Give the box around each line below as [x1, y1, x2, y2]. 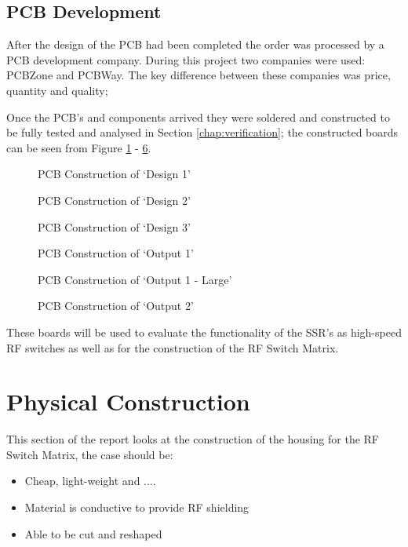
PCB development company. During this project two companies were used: [6, 51, 366, 67]
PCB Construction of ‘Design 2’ [38, 191, 191, 208]
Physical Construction [6, 385, 250, 418]
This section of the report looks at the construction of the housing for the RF [6, 431, 379, 447]
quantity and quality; [6, 82, 108, 98]
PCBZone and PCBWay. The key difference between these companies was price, [6, 67, 391, 83]
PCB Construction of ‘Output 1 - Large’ [38, 271, 232, 287]
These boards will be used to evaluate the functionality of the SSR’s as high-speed [6, 323, 402, 340]
